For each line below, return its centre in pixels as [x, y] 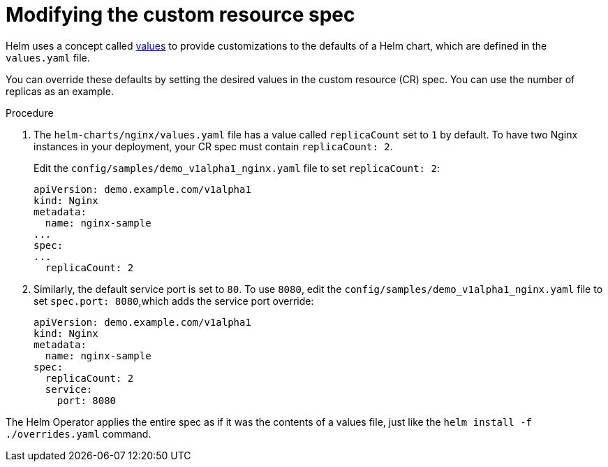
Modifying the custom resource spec [180, 15]
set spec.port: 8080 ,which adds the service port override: [174, 301]
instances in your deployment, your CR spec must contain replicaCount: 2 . [213, 146]
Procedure [30, 113]
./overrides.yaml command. [79, 433]
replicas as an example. [60, 91]
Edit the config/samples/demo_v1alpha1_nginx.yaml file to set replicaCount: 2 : [237, 168]
